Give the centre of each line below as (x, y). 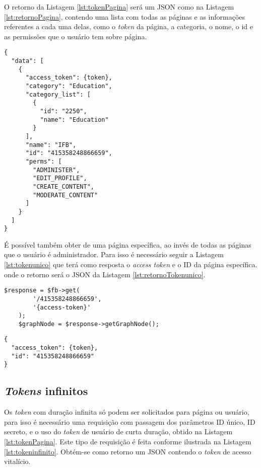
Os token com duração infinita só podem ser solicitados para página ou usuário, (127, 412)
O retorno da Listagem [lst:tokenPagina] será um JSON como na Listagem (119, 7)
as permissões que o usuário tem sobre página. (76, 36)
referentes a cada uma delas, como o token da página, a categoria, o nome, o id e (129, 26)
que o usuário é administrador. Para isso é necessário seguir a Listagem (114, 254)
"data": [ (27, 61)
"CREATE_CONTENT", (63, 186)
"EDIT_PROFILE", (60, 178)
